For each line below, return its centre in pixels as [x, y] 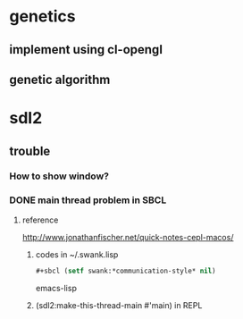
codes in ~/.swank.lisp [77, 254]
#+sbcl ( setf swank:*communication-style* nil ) [126, 271]
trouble [30, 151]
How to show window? [59, 176]
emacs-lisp [56, 288]
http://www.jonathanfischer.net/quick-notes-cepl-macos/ [128, 237]
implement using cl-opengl [86, 50]
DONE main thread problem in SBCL [88, 200]
